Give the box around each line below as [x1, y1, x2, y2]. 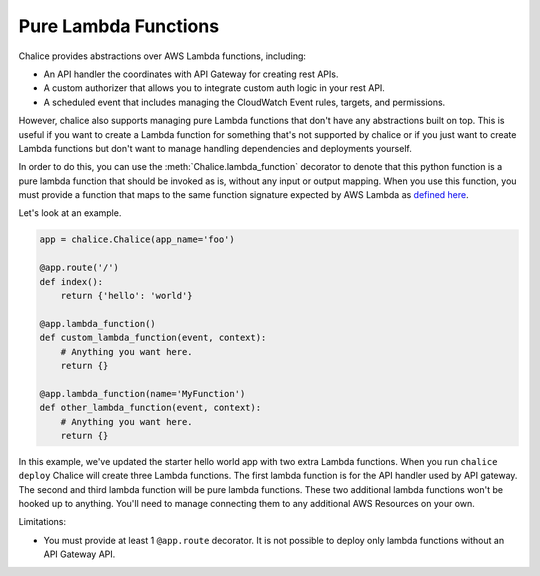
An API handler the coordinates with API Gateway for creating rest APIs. [43, 68, 339, 80]
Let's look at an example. [18, 207, 122, 219]
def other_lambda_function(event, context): [39, 402, 262, 414]
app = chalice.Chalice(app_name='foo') [39, 234, 235, 245]
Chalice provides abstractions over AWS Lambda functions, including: [18, 50, 307, 62]
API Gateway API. [43, 548, 116, 560]
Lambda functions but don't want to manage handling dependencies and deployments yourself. [18, 142, 412, 154]
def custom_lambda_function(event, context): [39, 332, 267, 344]
